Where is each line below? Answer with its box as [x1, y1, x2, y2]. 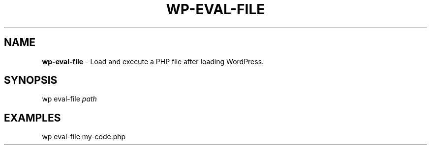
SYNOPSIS [4, 74, 58, 87]
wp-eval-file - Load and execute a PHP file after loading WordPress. [42, 57, 264, 66]
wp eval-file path [42, 95, 97, 103]
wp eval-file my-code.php [42, 132, 126, 141]
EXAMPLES [4, 111, 61, 124]
